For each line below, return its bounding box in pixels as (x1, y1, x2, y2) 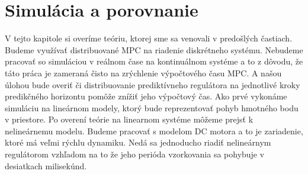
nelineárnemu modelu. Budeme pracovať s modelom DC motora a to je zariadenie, (5, 124, 303, 137)
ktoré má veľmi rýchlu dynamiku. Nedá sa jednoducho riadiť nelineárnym (5, 136, 271, 149)
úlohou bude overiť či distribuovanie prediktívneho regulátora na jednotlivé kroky (5, 78, 300, 91)
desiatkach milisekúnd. (5, 159, 87, 172)
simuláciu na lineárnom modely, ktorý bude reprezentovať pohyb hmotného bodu (5, 101, 299, 114)
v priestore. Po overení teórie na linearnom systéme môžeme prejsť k (5, 113, 254, 125)
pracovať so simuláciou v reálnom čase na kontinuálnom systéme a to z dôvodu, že (5, 55, 303, 67)
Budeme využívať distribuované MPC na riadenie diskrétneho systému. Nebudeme (5, 43, 303, 56)
